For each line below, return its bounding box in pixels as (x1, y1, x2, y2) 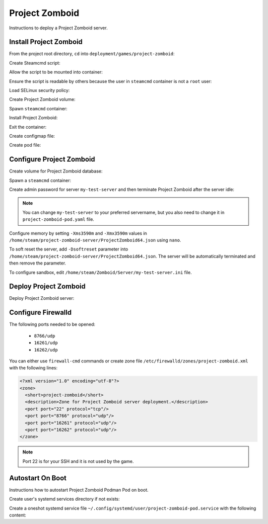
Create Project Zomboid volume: (9, 96, 75, 102)
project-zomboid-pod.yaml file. (22, 216, 94, 222)
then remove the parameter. (9, 260, 67, 266)
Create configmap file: (9, 133, 55, 139)
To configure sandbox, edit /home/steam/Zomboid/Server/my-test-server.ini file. (9, 269, 192, 275)
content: (9, 512, 27, 518)
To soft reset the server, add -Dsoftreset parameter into (9, 246, 129, 252)
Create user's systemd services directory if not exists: (9, 496, 120, 502)
